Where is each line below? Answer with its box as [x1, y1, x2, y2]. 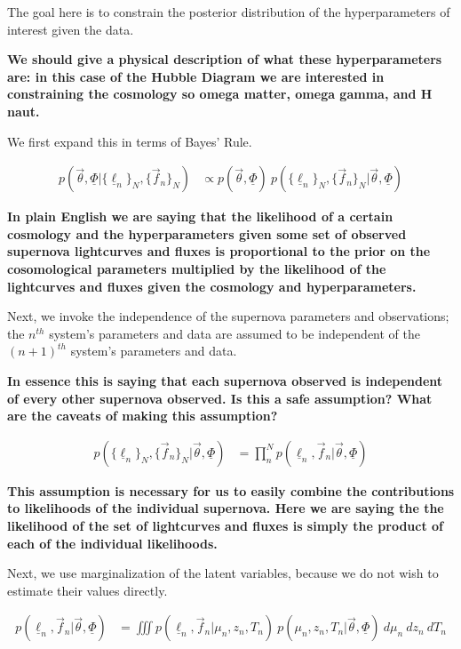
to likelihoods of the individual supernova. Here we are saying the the [7, 499, 444, 517]
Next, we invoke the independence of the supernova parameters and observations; [7, 307, 449, 325]
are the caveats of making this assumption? [7, 406, 278, 425]
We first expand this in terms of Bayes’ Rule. [7, 132, 252, 150]
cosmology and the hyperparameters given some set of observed [7, 224, 407, 243]
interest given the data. [7, 20, 134, 38]
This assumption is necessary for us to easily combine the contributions [7, 481, 455, 500]
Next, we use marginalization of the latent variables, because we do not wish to [7, 564, 439, 582]
